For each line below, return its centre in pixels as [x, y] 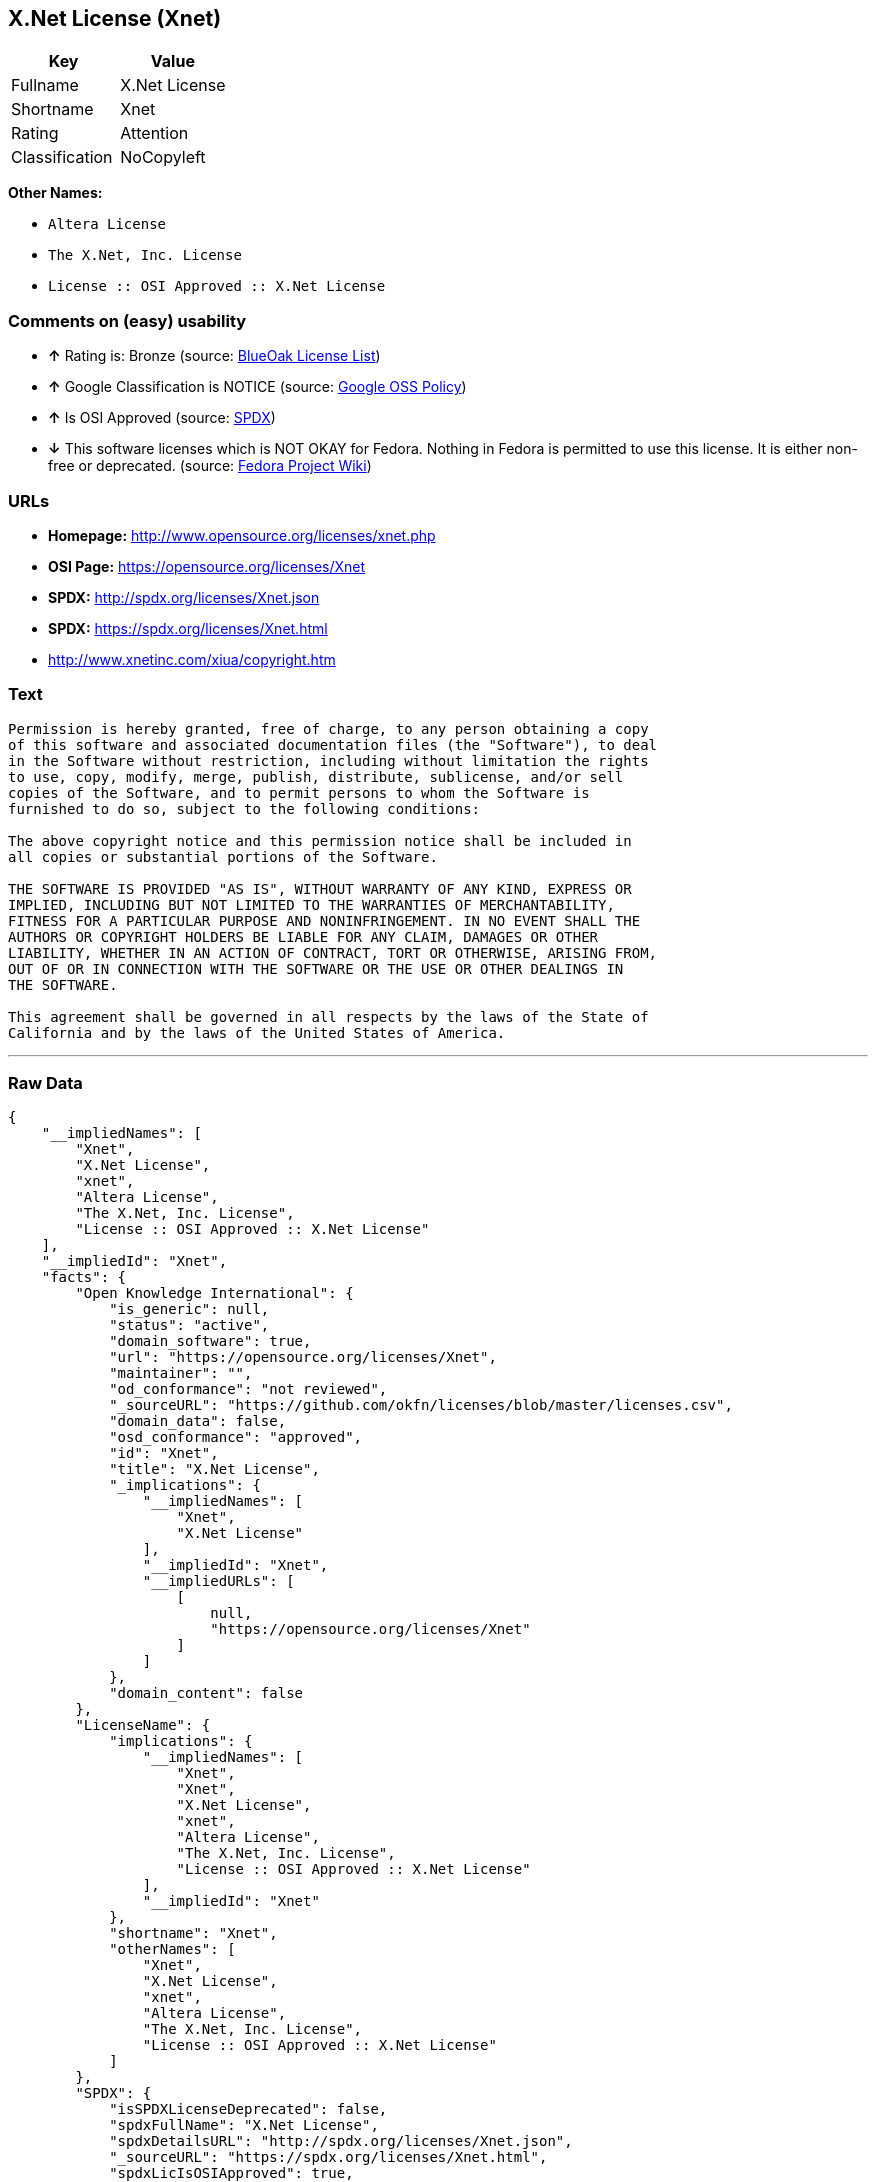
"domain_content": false [206, 1693]
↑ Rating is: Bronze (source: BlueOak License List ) [214, 356]
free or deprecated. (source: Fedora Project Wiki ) [210, 466]
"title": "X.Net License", [214, 1469]
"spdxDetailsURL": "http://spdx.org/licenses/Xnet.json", [341, 2141]
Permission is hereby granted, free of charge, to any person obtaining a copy [328, 728]
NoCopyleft [163, 157]
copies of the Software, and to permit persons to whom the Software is [299, 792]
